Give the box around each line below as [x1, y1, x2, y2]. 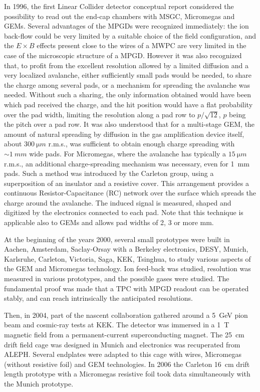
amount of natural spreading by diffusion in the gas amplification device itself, [4, 128, 244, 139]
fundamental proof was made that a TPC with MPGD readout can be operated [4, 283, 249, 293]
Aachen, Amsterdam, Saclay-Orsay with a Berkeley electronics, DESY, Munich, [4, 244, 248, 254]
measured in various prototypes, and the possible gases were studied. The [4, 273, 229, 284]
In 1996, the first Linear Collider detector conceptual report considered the [4, 1, 234, 11]
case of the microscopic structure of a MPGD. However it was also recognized [4, 50, 242, 60]
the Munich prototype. [4, 378, 74, 388]
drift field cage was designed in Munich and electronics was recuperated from [4, 339, 240, 349]
